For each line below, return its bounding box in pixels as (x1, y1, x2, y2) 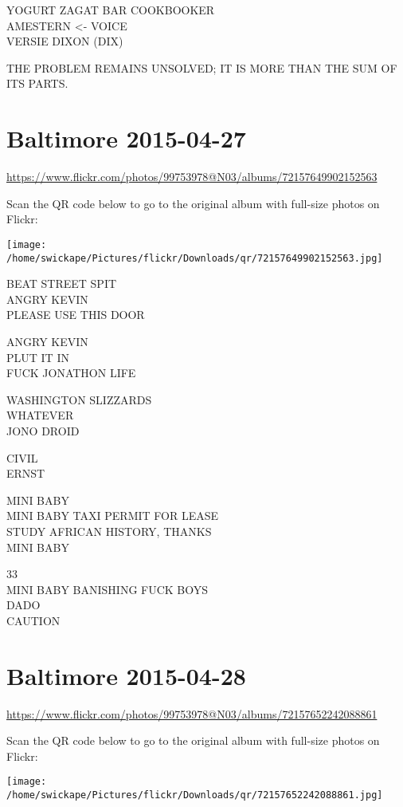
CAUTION (6, 612, 61, 628)
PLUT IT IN (6, 348, 69, 365)
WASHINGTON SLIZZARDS (6, 391, 152, 407)
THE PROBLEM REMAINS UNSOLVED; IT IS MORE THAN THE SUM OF (6, 59, 397, 76)
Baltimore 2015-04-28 (6, 659, 246, 691)
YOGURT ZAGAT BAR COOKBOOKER (6, 2, 215, 18)
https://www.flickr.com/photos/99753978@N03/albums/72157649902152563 (6, 168, 378, 185)
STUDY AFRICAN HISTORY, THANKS (6, 522, 212, 539)
